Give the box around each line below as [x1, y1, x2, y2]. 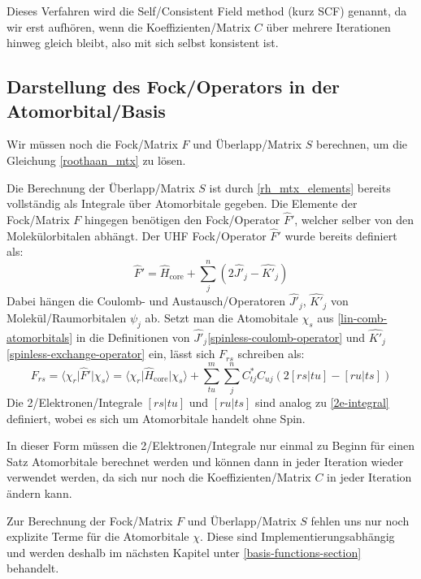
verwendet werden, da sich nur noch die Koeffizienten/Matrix [7, 469, 311, 486]
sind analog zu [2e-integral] [255, 393, 389, 410]
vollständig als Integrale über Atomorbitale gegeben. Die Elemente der [7, 195, 358, 212]
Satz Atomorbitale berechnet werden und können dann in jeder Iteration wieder [7, 452, 404, 469]
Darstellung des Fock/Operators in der [7, 74, 341, 99]
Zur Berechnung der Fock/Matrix [7, 512, 173, 529]
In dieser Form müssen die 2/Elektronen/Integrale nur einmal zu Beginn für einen [7, 437, 414, 454]
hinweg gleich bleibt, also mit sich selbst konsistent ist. [7, 34, 279, 51]
